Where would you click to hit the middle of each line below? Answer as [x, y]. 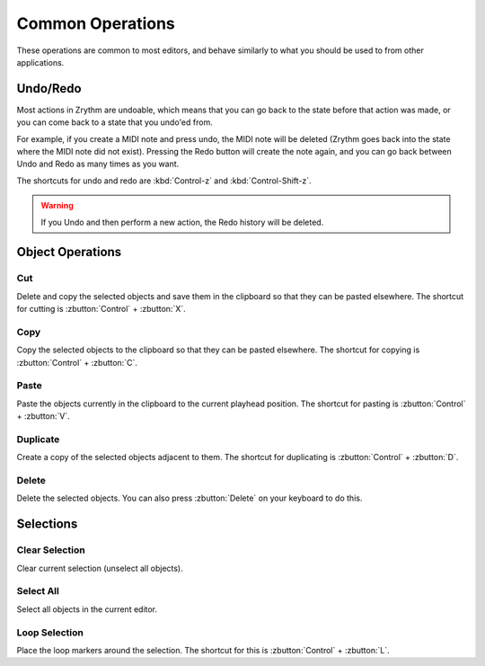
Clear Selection [51, 550]
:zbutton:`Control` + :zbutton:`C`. [77, 362]
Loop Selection [50, 632]
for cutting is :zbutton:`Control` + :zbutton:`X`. [101, 309]
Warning [57, 206]
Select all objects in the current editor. [87, 609]
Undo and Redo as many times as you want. [98, 164]
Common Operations [96, 23]
